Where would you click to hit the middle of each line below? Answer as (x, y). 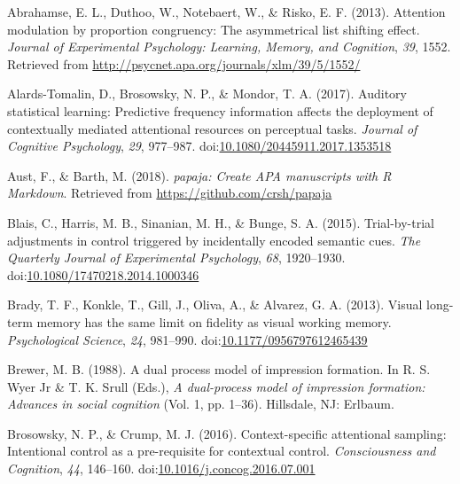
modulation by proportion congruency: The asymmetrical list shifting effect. (214, 29)
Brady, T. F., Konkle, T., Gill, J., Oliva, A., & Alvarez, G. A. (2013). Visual (215, 304)
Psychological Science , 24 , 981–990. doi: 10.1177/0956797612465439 (187, 339)
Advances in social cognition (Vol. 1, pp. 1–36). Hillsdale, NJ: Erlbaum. (201, 404)
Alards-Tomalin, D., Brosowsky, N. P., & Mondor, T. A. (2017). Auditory (207, 94)
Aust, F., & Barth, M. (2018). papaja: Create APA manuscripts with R (199, 175)
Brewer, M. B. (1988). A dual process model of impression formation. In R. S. (219, 369)
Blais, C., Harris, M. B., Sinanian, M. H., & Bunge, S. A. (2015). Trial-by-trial (221, 222)
